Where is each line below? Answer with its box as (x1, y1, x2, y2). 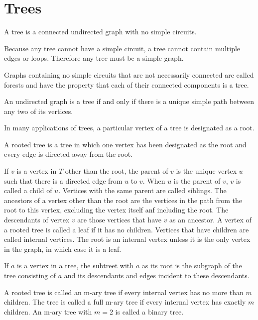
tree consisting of (4, 270, 56, 280)
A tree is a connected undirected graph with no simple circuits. (4, 26, 197, 37)
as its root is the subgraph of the (141, 260, 242, 271)
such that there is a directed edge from (4, 175, 123, 186)
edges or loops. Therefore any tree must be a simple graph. (4, 53, 184, 63)
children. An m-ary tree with (4, 306, 92, 317)
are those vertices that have (77, 214, 161, 225)
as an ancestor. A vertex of (169, 214, 252, 225)
